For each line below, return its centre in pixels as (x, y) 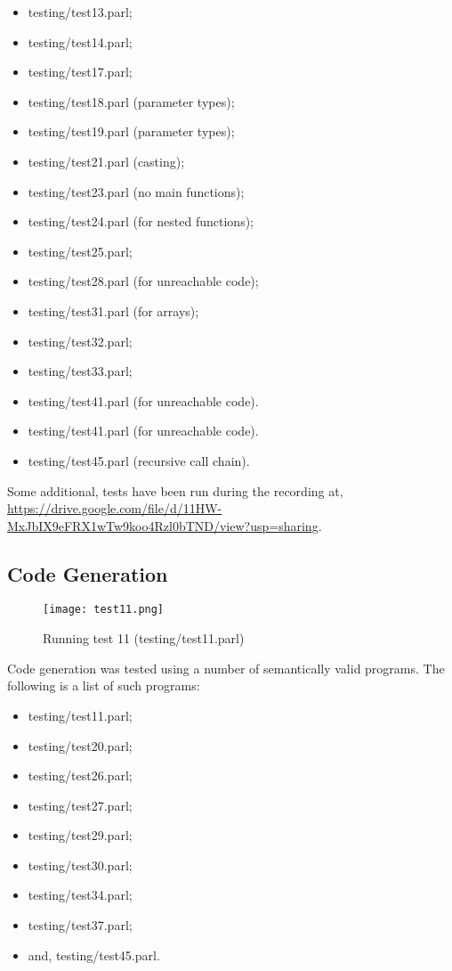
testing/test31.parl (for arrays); (113, 310)
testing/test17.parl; (80, 72)
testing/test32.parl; (80, 341)
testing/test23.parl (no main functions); (136, 191)
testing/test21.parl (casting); (106, 161)
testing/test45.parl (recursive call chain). (139, 460)
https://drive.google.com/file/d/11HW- (115, 508)
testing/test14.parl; (80, 41)
